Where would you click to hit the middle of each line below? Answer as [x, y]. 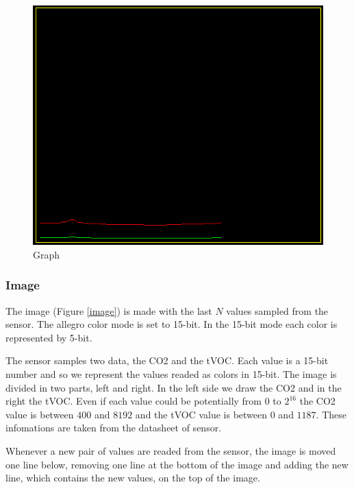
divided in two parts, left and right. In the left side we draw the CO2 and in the [174, 387]
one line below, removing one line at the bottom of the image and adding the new [177, 464]
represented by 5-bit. [49, 337]
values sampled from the [277, 310]
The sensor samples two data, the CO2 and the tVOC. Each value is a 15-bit [167, 360]
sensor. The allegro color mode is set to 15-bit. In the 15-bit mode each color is [172, 324]
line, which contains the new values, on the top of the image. [133, 478]
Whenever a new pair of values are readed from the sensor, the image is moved [171, 451]
